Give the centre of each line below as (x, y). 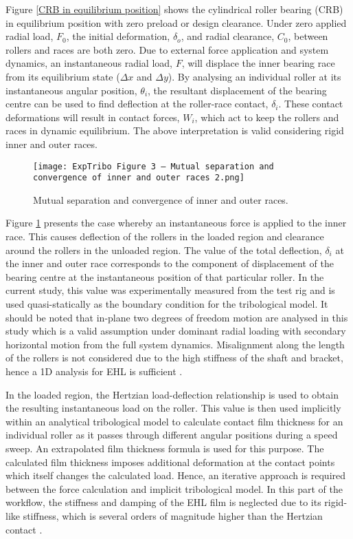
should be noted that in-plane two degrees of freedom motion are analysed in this (177, 317)
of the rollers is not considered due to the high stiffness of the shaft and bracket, (174, 358)
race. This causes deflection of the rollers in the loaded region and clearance (165, 236)
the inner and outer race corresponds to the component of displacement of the (170, 263)
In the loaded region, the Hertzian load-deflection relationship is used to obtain (172, 394)
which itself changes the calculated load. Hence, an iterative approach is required (176, 475)
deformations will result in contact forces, (93, 117)
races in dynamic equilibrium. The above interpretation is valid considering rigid (175, 130)
